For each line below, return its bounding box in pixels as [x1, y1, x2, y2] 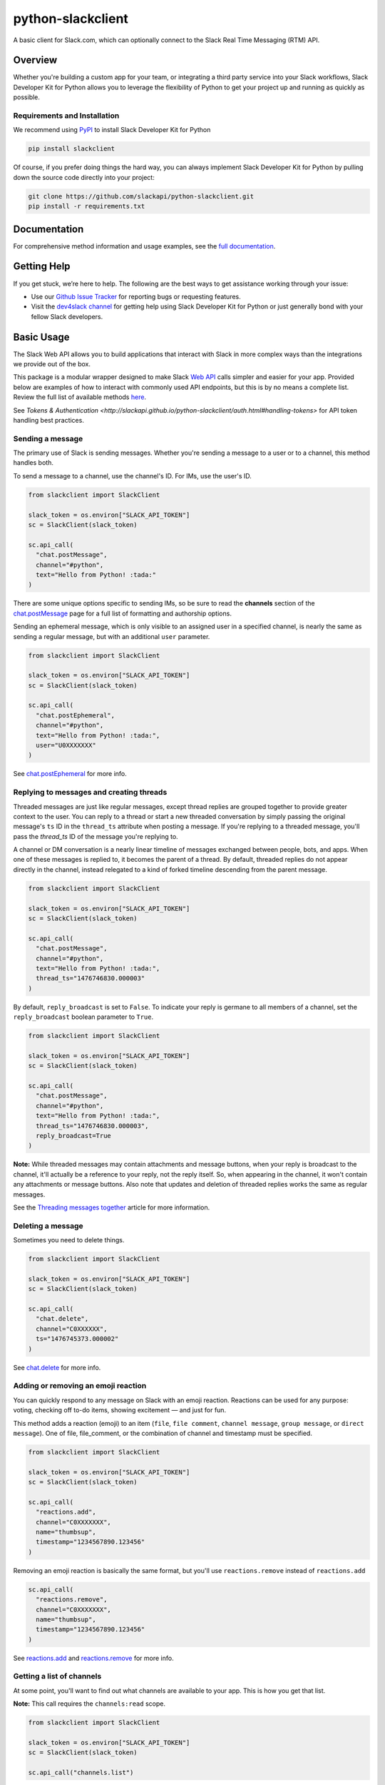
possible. [13, 93, 41, 101]
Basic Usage [13, 331, 70, 343]
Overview [13, 54, 58, 66]
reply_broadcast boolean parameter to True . [13, 1012, 153, 1021]
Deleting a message [13, 1221, 83, 1231]
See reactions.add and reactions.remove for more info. [13, 1654, 174, 1662]
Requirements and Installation [13, 111, 120, 121]
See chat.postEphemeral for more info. [13, 770, 128, 778]
